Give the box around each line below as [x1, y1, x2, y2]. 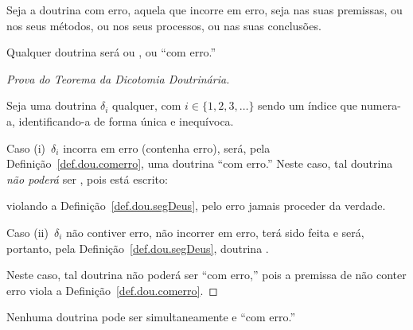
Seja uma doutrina [6, 97, 97, 114]
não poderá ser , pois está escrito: [6, 170, 168, 187]
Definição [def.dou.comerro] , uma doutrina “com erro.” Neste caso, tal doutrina [6, 155, 393, 172]
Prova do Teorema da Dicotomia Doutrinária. [6, 70, 230, 87]
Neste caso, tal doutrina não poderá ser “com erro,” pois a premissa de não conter [6, 266, 407, 283]
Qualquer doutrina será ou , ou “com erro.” [6, 44, 216, 60]
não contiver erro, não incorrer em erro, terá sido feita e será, [66, 223, 364, 240]
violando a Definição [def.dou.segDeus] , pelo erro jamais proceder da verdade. [6, 197, 386, 214]
